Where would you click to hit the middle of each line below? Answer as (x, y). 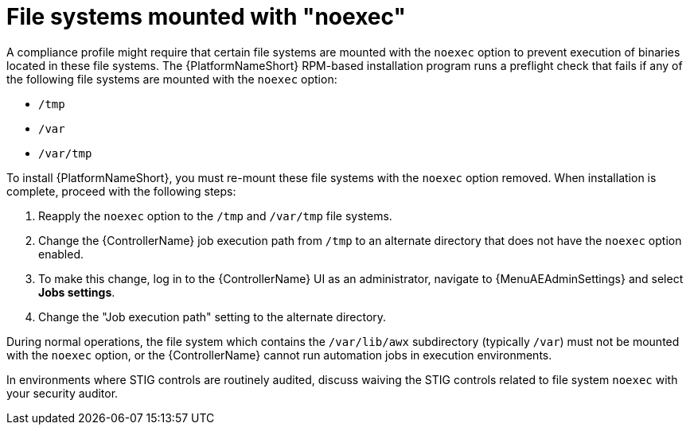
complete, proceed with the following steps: (121, 191)
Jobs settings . (77, 292)
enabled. (61, 254)
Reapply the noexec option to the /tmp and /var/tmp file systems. (215, 215)
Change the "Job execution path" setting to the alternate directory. (212, 316)
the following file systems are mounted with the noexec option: (172, 79)
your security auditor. (62, 393)
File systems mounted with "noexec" (206, 17)
